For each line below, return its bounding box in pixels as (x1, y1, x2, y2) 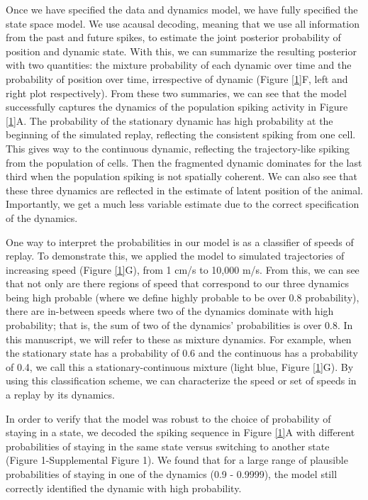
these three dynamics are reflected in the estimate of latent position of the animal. (6, 182, 363, 197)
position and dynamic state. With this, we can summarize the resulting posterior (6, 43, 357, 58)
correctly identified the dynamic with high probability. (6, 480, 242, 495)
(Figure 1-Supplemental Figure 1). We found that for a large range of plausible (6, 452, 348, 467)
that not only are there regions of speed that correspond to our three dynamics (6, 276, 349, 291)
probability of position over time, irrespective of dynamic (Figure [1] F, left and (6, 71, 348, 86)
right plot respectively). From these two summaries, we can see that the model (6, 85, 347, 100)
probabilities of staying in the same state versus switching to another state (6, 438, 330, 453)
